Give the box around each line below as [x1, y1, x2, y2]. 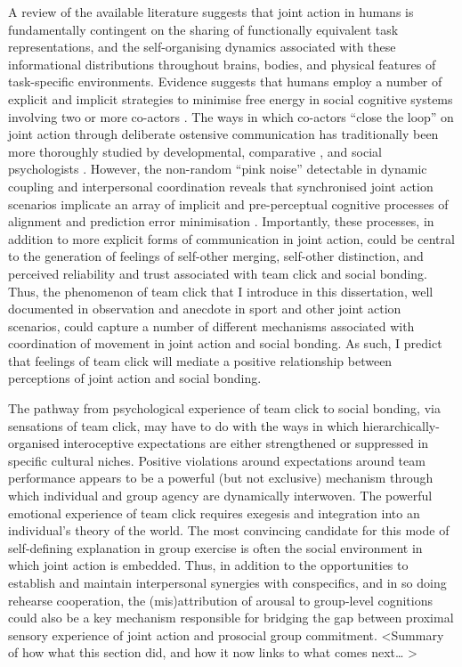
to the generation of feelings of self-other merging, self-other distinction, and [8, 247, 424, 265]
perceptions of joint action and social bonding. [8, 369, 262, 387]
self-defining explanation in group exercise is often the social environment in [8, 538, 423, 557]
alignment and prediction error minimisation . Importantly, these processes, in [8, 212, 434, 231]
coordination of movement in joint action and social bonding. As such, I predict [8, 334, 442, 353]
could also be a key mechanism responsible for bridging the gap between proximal [8, 608, 454, 627]
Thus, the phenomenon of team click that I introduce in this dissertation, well [8, 281, 434, 300]
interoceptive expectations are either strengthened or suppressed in [63, 434, 429, 452]
